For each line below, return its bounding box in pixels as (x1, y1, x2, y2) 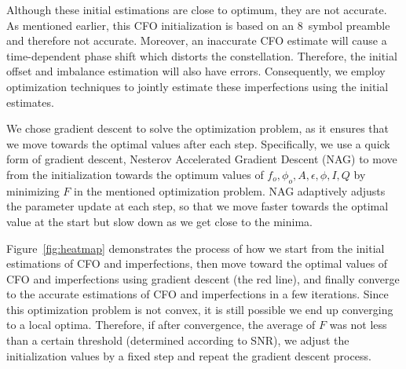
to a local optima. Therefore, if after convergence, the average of (6, 316, 316, 333)
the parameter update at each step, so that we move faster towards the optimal (6, 198, 389, 214)
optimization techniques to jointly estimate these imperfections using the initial (6, 78, 389, 94)
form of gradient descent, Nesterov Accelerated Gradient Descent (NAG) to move (6, 151, 397, 167)
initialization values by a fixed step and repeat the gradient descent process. (6, 347, 371, 364)
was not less (329, 316, 387, 333)
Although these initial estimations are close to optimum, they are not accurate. (6, 2, 387, 17)
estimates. (6, 93, 54, 110)
